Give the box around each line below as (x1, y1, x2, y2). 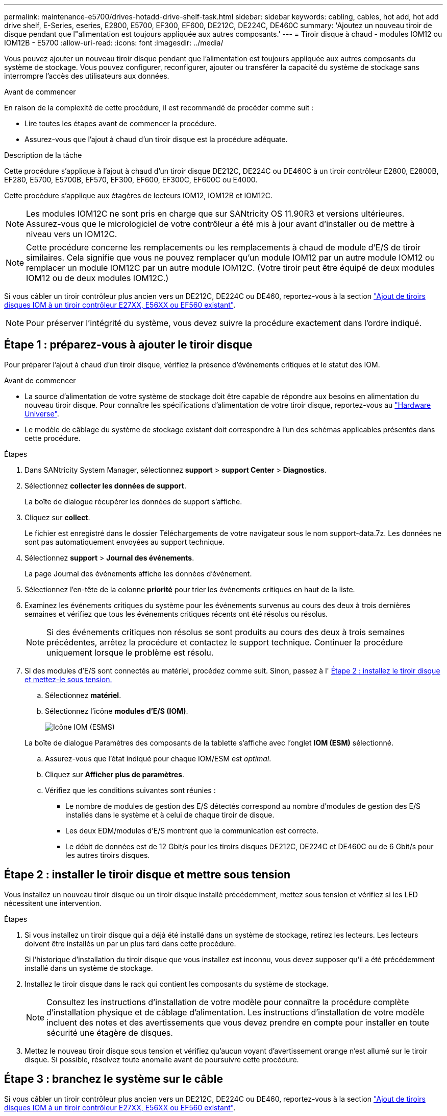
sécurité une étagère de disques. (46, 1027, 173, 1038)
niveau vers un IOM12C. (26, 229, 117, 239)
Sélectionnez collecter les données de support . (24, 481, 186, 490)
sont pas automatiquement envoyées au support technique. (24, 537, 225, 546)
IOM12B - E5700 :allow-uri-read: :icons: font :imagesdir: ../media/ (4, 38, 224, 47)
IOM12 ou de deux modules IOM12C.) (26, 273, 169, 283)
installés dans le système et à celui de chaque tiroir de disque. (65, 810, 275, 819)
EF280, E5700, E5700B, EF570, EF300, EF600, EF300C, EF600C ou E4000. (4, 175, 258, 184)
